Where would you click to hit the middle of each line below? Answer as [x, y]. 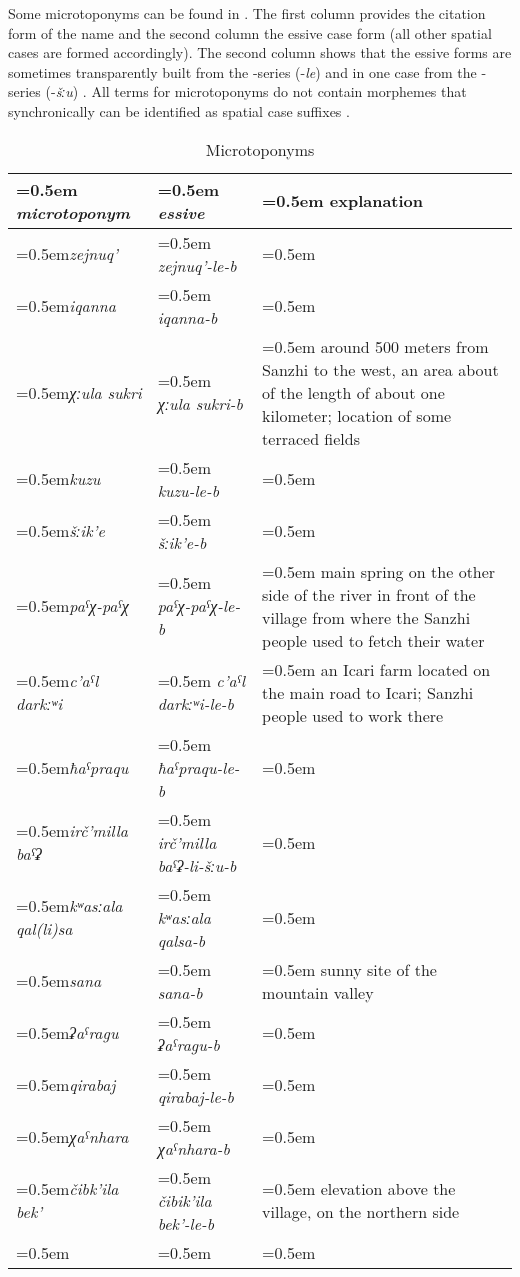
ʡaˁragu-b [188, 1044]
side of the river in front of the [369, 594]
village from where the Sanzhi [366, 617]
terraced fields [311, 438]
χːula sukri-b [200, 404]
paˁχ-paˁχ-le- [199, 606]
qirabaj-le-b [195, 1096]
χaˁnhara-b [193, 1148]
